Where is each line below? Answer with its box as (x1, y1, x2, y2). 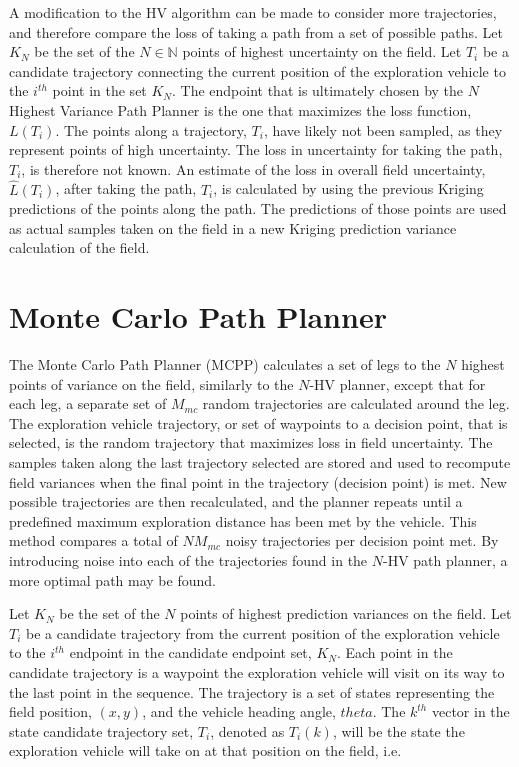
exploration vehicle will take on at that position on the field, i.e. (9, 740, 402, 761)
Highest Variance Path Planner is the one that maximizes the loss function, (9, 99, 472, 120)
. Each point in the (336, 642, 453, 663)
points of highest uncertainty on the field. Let (182, 41, 462, 62)
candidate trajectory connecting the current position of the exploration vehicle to (9, 60, 506, 81)
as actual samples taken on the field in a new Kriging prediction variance (9, 217, 457, 238)
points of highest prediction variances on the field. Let (180, 603, 512, 624)
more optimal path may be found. (9, 569, 216, 590)
